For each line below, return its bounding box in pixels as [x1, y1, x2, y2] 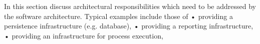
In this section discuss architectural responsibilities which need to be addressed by [4, 1, 256, 11]
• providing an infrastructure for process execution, [4, 30, 163, 40]
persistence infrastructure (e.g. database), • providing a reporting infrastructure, [4, 20, 253, 31]
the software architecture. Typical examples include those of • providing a [4, 10, 233, 21]
